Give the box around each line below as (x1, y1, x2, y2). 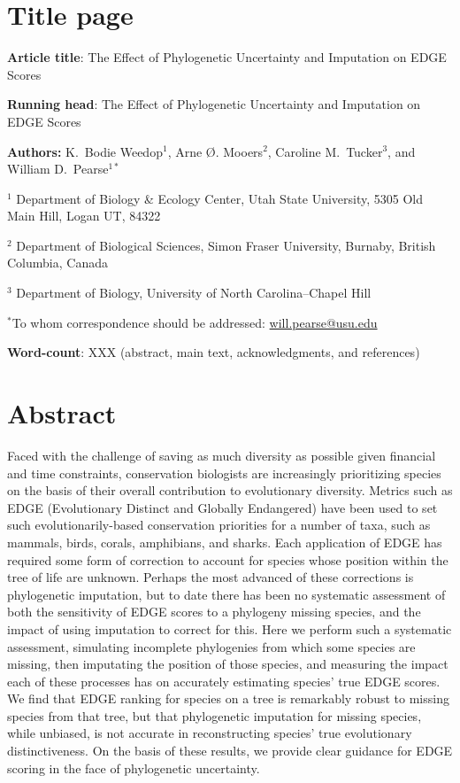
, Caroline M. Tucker (267, 142, 383, 160)
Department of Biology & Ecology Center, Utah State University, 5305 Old (16, 189, 424, 207)
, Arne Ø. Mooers (167, 142, 264, 160)
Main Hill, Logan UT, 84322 (7, 206, 161, 225)
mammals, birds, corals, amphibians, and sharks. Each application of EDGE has (7, 532, 442, 551)
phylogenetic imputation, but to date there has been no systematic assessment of (7, 585, 446, 603)
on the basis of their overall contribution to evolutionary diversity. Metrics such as (7, 481, 453, 500)
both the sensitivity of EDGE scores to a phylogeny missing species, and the (7, 602, 421, 621)
